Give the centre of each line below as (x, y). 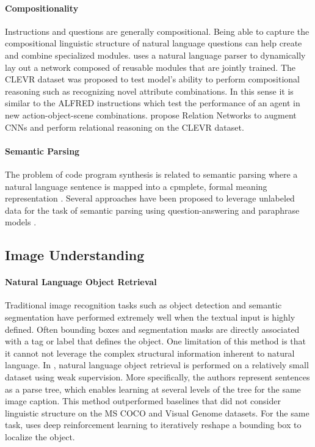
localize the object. (40, 437)
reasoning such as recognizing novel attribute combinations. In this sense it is (149, 91)
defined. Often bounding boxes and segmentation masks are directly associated (152, 329)
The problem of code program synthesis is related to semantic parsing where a (151, 174)
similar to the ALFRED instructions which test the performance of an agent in (153, 103)
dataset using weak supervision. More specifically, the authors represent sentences (157, 377)
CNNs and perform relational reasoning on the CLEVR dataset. (125, 127)
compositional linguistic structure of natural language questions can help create (154, 43)
